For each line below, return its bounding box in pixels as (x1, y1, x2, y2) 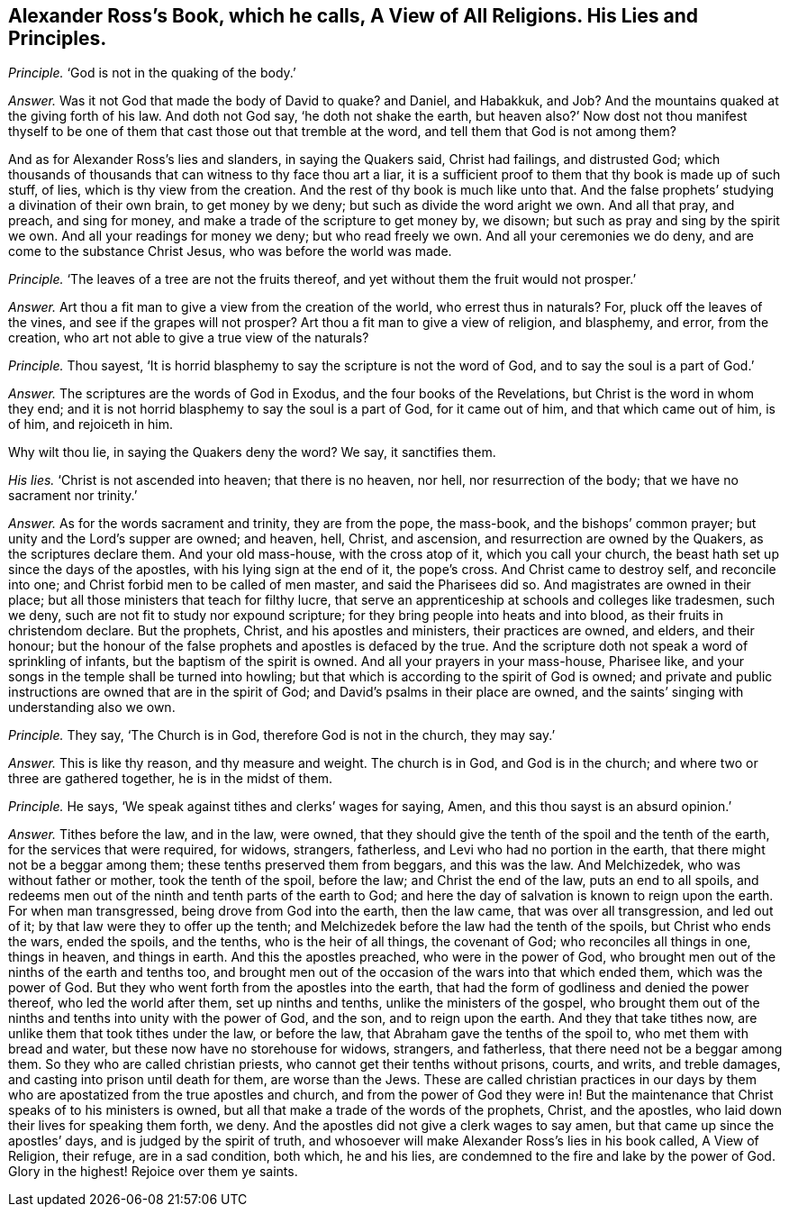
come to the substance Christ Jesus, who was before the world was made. (8, 243, 452, 260)
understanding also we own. (8, 699, 176, 716)
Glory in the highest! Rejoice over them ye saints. (8, 1164, 298, 1180)
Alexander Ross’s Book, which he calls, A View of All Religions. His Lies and (8, 5, 699, 27)
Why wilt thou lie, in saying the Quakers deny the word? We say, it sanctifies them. (8, 444, 496, 461)
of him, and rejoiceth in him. (8, 416, 173, 433)
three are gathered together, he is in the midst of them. (8, 771, 332, 787)
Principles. (8, 27, 107, 50)
